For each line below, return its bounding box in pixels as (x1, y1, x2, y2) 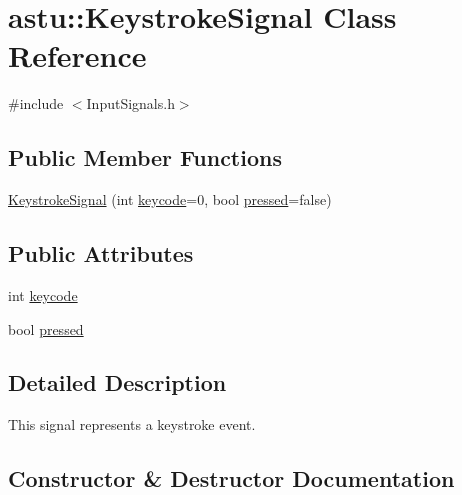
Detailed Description (8, 367, 227, 398)
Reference (8, 35, 147, 76)
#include (8, 93, 64, 114)
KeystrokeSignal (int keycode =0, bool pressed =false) (8, 189, 332, 210)
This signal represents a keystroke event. (8, 414, 256, 435)
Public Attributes (8, 238, 194, 269)
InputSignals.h (86, 93, 175, 114)
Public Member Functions (8, 142, 282, 173)
